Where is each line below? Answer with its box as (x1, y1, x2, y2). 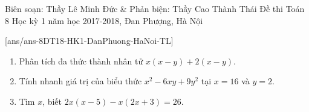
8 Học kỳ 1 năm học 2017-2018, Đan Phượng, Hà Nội (5, 14, 203, 26)
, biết (42, 95, 62, 107)
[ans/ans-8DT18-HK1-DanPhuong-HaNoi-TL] (5, 34, 174, 47)
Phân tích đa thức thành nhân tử (19, 54, 143, 67)
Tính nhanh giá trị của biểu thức (19, 75, 142, 87)
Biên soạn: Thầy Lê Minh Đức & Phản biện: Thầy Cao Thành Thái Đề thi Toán (5, 2, 305, 14)
